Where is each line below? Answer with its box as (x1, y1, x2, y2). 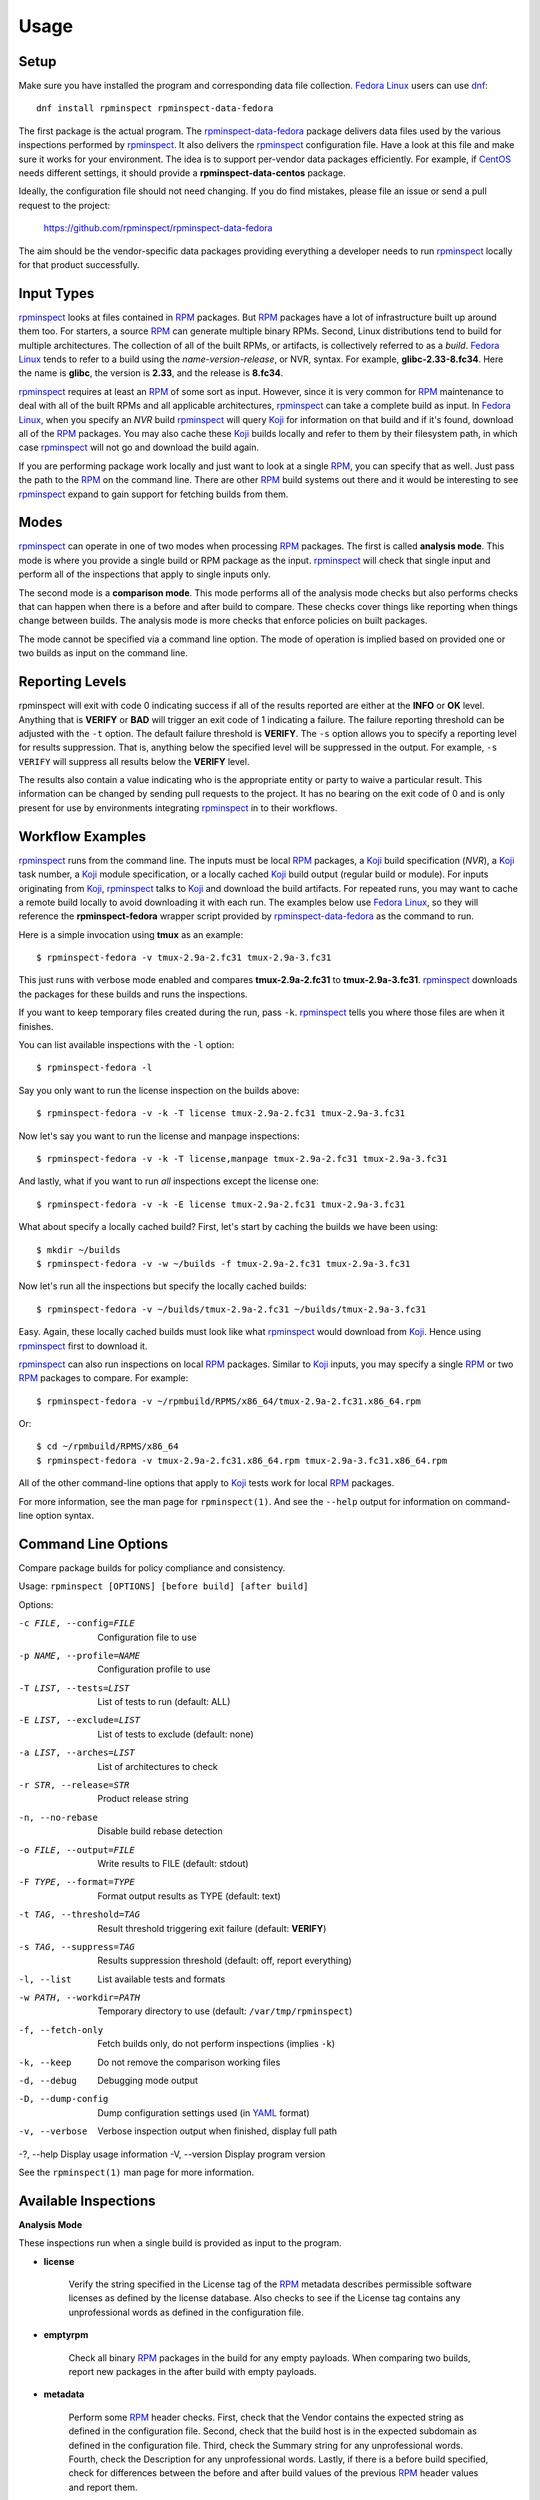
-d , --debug (18, 2075, 77, 2087)
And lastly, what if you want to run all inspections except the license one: (18, 1175, 319, 1187)
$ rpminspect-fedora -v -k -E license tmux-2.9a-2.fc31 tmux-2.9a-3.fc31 (36, 1198, 406, 1210)
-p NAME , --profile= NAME (18, 1650, 140, 1661)
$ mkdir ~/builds (36, 1244, 121, 1255)
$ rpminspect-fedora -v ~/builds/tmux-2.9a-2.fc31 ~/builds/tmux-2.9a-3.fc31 (36, 1303, 427, 1315)
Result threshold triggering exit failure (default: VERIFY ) (97, 1922, 327, 1934)
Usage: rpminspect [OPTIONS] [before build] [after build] (18, 1580, 309, 1592)
